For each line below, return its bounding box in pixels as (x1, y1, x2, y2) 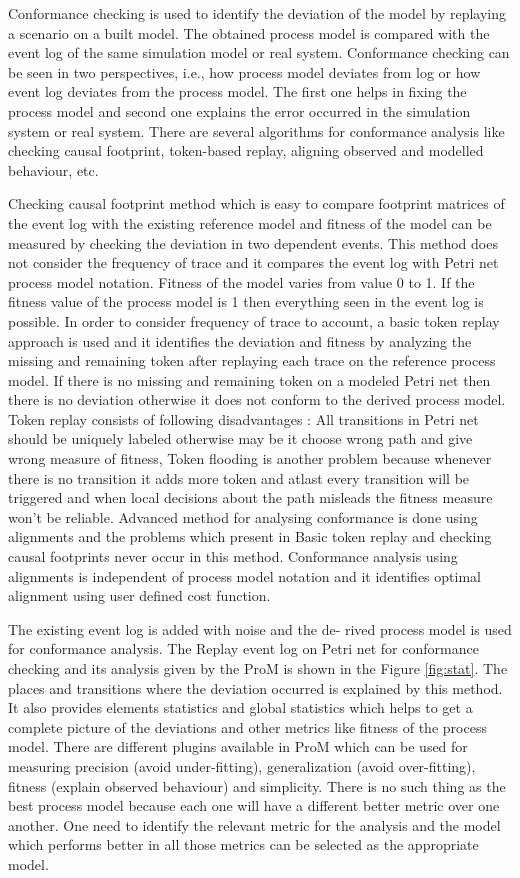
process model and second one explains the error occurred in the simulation (8, 100, 471, 121)
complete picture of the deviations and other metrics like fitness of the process (8, 716, 487, 737)
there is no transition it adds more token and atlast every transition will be (8, 467, 470, 488)
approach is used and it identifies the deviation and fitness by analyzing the (8, 330, 472, 351)
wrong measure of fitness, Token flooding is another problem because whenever (8, 448, 492, 469)
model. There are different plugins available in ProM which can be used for (8, 736, 468, 757)
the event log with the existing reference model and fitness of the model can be (8, 212, 492, 233)
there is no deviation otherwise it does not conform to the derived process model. (8, 389, 506, 410)
